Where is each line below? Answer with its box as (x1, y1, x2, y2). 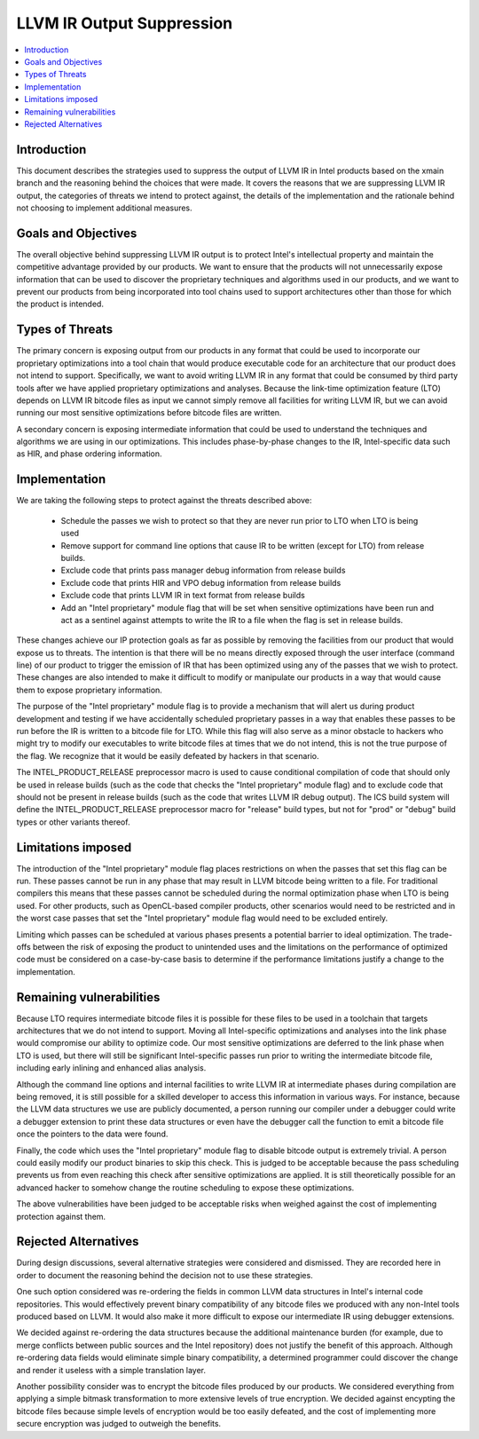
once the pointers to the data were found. (16, 1128, 169, 1140)
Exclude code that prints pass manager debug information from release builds (60, 565, 346, 576)
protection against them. (16, 1211, 106, 1222)
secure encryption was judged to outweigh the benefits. (16, 1419, 222, 1429)
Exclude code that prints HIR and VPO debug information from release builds (60, 577, 342, 588)
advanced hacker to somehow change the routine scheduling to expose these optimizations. (16, 1182, 355, 1193)
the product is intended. (16, 298, 104, 310)
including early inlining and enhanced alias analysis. (16, 1063, 207, 1073)
